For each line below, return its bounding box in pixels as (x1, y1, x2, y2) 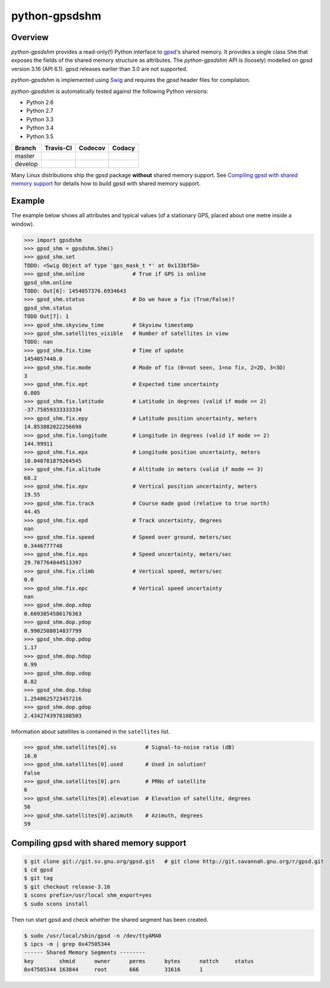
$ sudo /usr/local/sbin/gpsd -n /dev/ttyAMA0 (24, 932, 162, 939)
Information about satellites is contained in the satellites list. (11, 728, 170, 735)
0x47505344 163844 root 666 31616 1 (24, 966, 203, 973)
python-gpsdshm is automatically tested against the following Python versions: (11, 87, 208, 95)
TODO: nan (24, 339, 53, 345)
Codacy (112, 143, 136, 152)
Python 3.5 (26, 132, 54, 140)
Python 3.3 (26, 115, 54, 123)
